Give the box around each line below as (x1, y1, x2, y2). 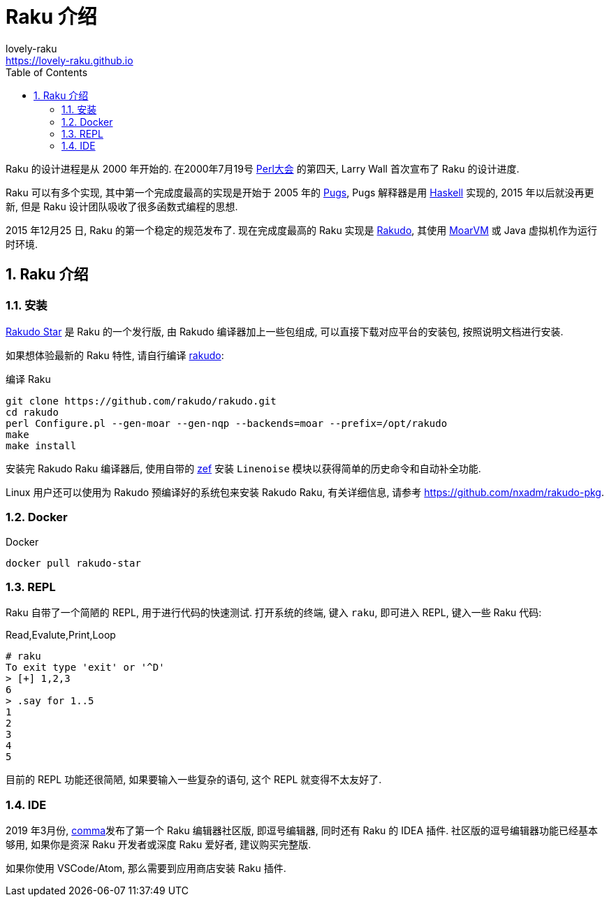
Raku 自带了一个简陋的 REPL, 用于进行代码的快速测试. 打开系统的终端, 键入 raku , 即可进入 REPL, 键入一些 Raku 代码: (6, 606, 542, 619)
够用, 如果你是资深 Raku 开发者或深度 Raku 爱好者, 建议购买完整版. (6, 838, 311, 851)
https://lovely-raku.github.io (6, 54, 133, 66)
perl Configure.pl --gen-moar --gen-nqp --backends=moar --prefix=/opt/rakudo (6, 417, 448, 429)
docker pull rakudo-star (6, 557, 141, 569)
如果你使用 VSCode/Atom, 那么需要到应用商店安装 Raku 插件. (6, 862, 286, 875)
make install (6, 439, 77, 451)
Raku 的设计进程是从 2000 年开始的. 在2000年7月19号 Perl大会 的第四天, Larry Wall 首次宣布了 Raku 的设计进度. (6, 162, 520, 175)
